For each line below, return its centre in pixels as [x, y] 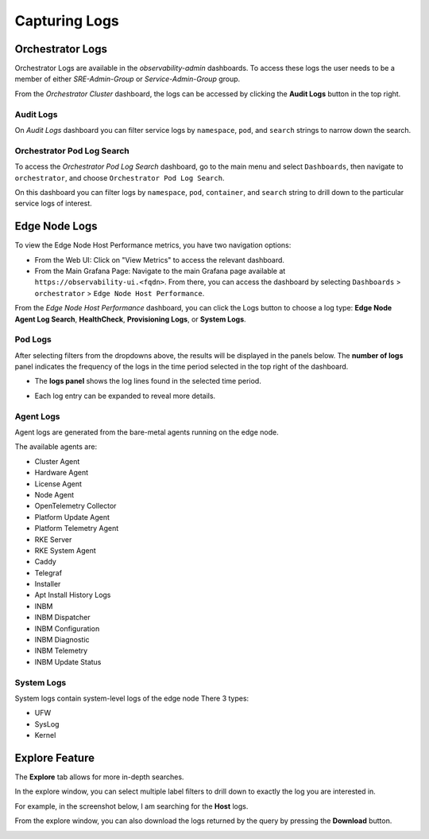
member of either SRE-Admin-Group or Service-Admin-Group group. [128, 79]
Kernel [45, 736]
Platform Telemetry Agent [77, 529]
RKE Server [53, 539]
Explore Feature [55, 757]
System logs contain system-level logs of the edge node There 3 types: [132, 698]
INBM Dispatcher [62, 618]
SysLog [47, 724]
